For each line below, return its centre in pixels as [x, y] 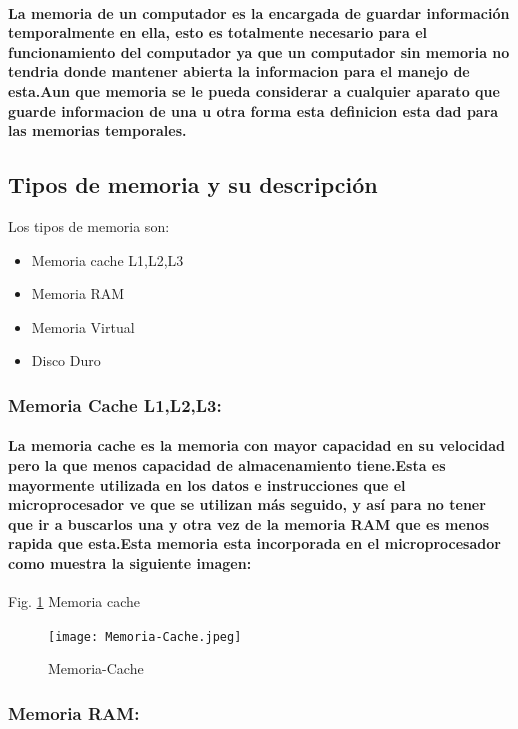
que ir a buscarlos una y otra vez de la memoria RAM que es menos [249, 523]
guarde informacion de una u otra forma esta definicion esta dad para [253, 110]
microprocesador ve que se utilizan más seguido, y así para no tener [247, 504]
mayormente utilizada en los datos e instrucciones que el [207, 484]
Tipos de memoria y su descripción [193, 184]
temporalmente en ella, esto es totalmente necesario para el [217, 32]
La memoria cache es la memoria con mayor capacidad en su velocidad [257, 445]
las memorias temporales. [97, 130]
